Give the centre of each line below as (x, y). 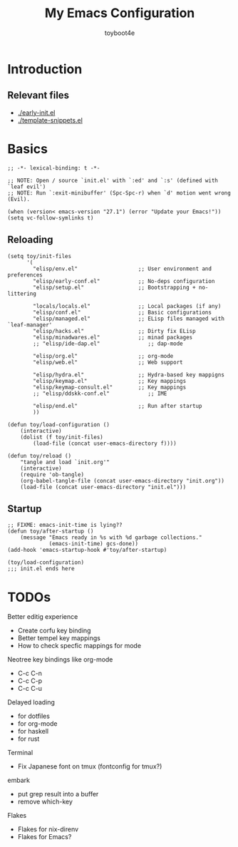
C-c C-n (30, 673)
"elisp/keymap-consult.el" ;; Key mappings (110, 387)
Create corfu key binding (54, 631)
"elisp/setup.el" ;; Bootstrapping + (114, 287)
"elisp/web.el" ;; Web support (108, 362)
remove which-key (45, 802)
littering (22, 294)
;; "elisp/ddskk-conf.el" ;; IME (100, 394)
